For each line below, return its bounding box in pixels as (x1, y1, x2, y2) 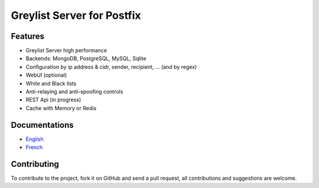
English (25, 136, 44, 143)
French (25, 144, 43, 151)
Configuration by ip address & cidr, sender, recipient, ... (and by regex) (25, 63, 197, 70)
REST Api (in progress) (25, 96, 82, 103)
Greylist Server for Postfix (11, 9, 141, 22)
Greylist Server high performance (25, 47, 108, 54)
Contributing (11, 159, 59, 169)
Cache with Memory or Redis (25, 104, 97, 111)
